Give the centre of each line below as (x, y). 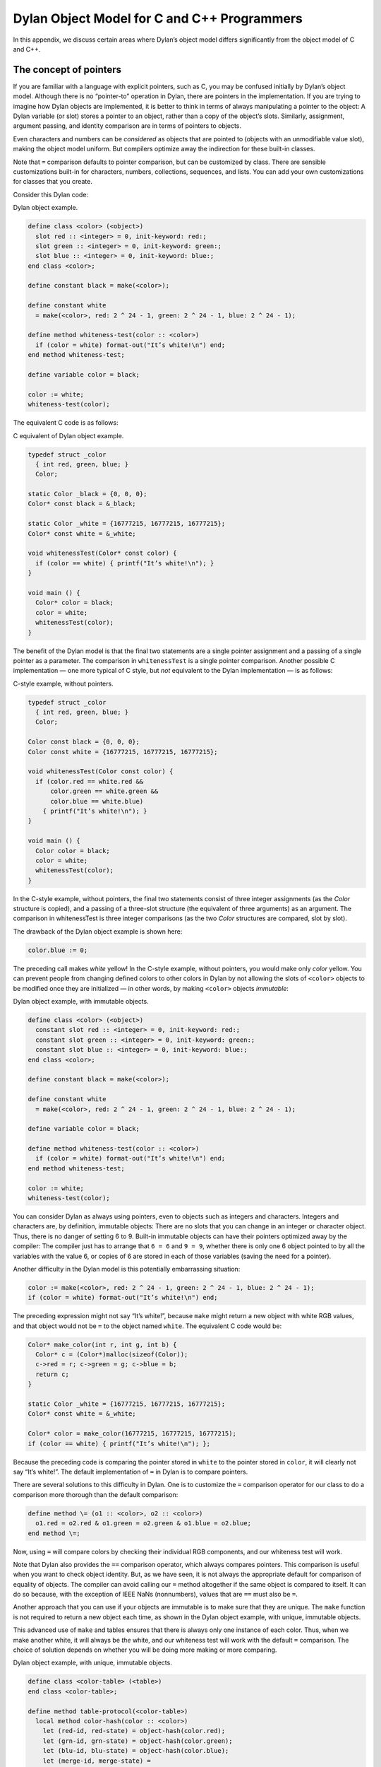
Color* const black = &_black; (82, 504)
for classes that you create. (53, 182)
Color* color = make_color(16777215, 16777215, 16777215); (132, 1434)
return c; (53, 1374)
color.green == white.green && (104, 791)
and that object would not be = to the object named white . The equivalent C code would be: (147, 1326)
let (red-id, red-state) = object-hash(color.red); (134, 1731)
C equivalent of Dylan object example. (68, 435)
